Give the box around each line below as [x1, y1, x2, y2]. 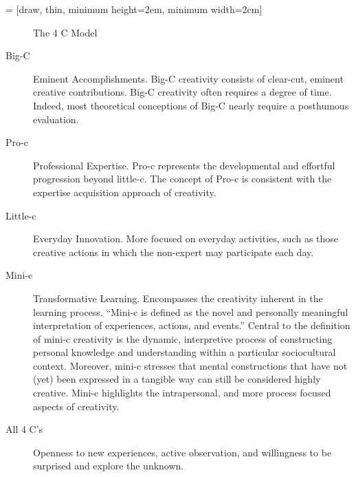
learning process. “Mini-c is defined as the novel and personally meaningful [33, 304, 348, 319]
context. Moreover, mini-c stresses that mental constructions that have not [33, 358, 348, 372]
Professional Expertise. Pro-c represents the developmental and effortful [33, 158, 335, 172]
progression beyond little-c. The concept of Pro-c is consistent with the [33, 171, 332, 186]
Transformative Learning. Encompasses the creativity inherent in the [33, 290, 323, 305]
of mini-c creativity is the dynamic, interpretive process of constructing [33, 331, 333, 346]
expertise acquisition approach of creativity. [33, 184, 216, 199]
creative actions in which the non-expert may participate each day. [33, 244, 314, 259]
